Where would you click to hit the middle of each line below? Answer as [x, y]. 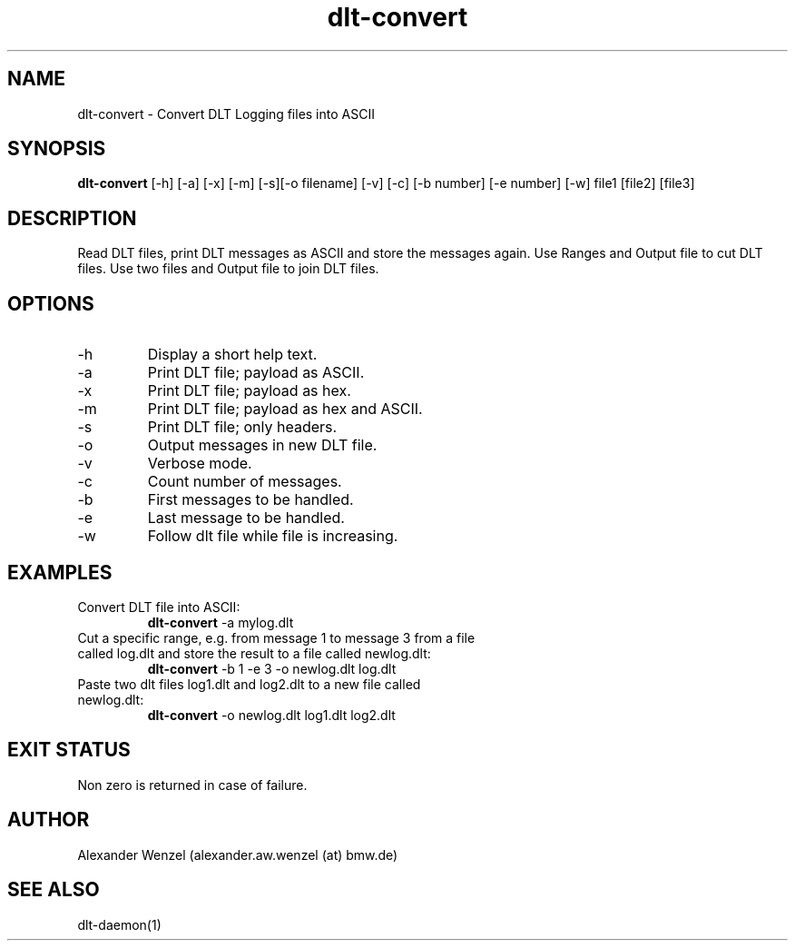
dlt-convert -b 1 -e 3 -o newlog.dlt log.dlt [272, 668]
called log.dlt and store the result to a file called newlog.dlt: [254, 653]
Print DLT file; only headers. [242, 427]
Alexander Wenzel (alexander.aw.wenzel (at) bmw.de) [238, 854]
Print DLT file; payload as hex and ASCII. [285, 409]
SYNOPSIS [57, 149]
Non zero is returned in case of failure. [192, 785]
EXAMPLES [60, 572]
